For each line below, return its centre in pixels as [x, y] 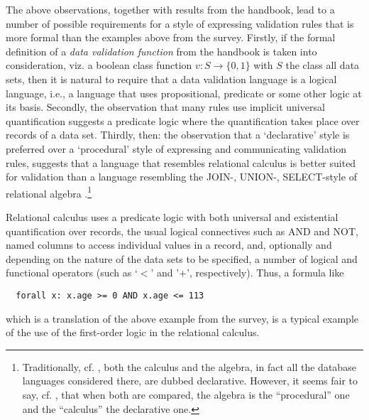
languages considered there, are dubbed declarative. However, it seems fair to [190, 381]
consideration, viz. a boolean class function [99, 65]
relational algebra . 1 [49, 192]
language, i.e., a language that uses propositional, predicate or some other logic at [184, 93]
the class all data [323, 65]
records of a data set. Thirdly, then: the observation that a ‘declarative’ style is [178, 135]
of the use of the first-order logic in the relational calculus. [133, 332]
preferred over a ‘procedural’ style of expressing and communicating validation [176, 148]
